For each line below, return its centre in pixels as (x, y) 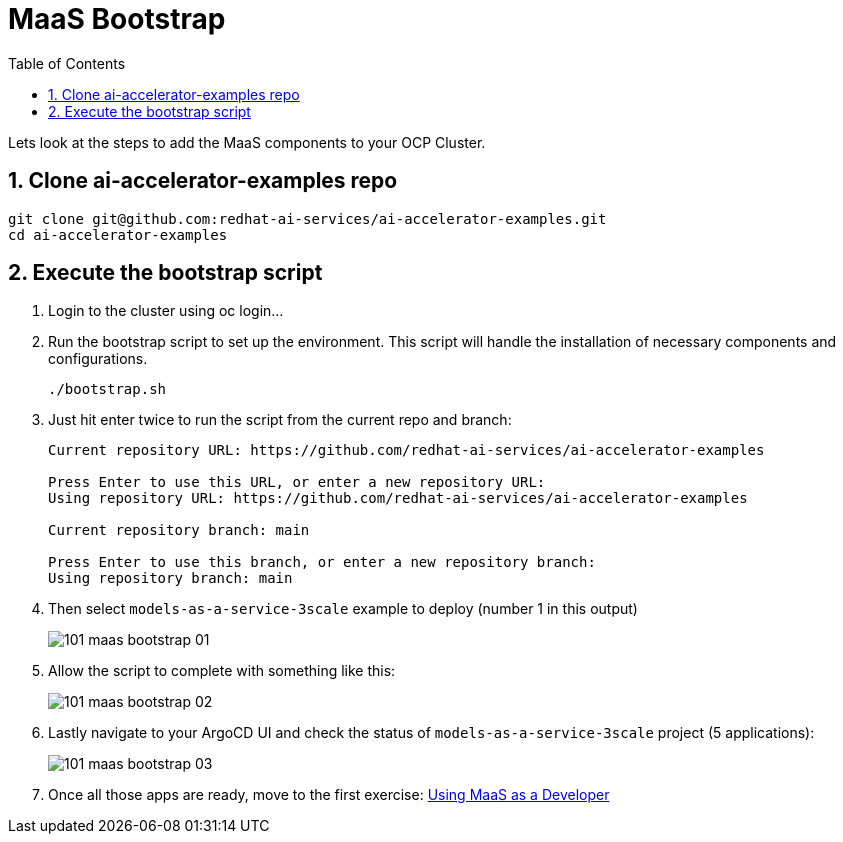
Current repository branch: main (179, 530)
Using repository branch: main (170, 578)
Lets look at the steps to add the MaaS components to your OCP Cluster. (247, 142)
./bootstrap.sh (107, 389)
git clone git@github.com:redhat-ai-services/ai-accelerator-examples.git (307, 218)
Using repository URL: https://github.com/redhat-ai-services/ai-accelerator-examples (398, 498)
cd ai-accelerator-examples (118, 234)
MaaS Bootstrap (117, 19)
